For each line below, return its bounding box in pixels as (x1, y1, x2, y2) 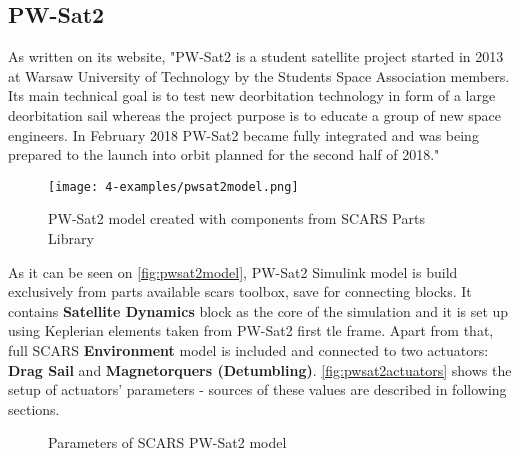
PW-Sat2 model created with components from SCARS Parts (48, 208, 425, 229)
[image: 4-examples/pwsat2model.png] (48, 179, 299, 194)
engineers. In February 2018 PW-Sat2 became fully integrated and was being (8, 124, 479, 145)
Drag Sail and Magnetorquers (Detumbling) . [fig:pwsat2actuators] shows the (8, 359, 512, 380)
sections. (8, 398, 60, 419)
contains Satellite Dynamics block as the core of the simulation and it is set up (8, 300, 509, 321)
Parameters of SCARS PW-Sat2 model (48, 432, 287, 453)
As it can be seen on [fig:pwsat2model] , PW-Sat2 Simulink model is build (8, 261, 458, 282)
